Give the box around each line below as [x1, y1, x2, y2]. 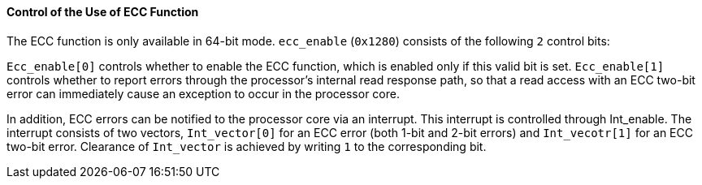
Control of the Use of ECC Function [6, 5, 199, 19]
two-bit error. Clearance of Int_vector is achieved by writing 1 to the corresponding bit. [6, 139, 487, 153]
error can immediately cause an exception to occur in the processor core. [6, 86, 400, 101]
